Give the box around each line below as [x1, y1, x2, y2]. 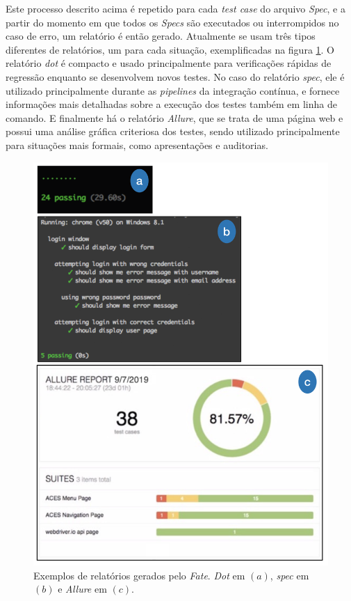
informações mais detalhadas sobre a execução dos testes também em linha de [6, 97, 337, 111]
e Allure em [58, 582, 107, 596]
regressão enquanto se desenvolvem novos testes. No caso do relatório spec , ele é [6, 69, 345, 84]
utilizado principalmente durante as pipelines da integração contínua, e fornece [6, 83, 340, 97]
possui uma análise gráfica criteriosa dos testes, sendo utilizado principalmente [6, 124, 340, 139]
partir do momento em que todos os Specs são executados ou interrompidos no [6, 15, 339, 29]
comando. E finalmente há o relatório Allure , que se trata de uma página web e [6, 110, 343, 125]
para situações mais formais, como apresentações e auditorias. [6, 137, 268, 152]
